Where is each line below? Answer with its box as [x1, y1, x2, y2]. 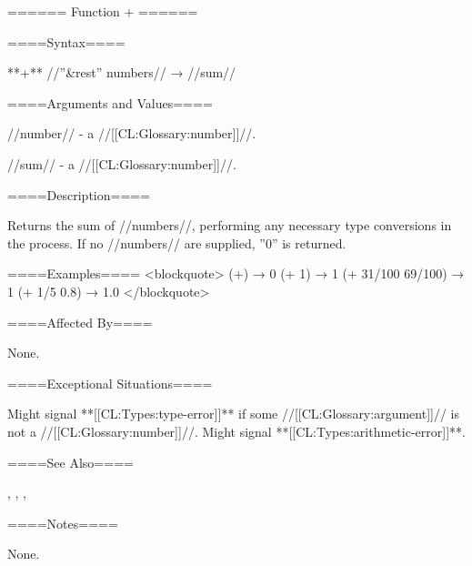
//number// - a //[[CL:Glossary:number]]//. [7, 124, 256, 143]
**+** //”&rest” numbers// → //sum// [7, 63, 236, 82]
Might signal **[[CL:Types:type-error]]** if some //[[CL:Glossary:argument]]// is [7, 404, 459, 423]
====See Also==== [7, 452, 134, 471]
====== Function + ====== [7, 2, 198, 20]
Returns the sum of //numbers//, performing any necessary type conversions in [7, 216, 452, 235]
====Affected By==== [7, 312, 153, 331]
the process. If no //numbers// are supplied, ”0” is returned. [7, 233, 346, 252]
